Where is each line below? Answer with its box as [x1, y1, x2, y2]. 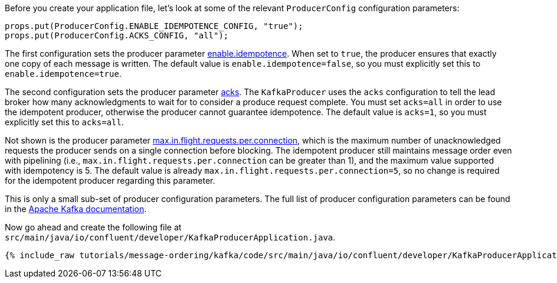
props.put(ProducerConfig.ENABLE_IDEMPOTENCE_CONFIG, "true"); [5, 21, 303, 31]
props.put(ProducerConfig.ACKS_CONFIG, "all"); [5, 31, 229, 40]
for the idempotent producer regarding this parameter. [5, 175, 215, 186]
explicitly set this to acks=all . [5, 117, 124, 127]
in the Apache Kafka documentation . [5, 204, 147, 214]
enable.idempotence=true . [5, 69, 122, 79]
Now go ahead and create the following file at [5, 222, 182, 232]
